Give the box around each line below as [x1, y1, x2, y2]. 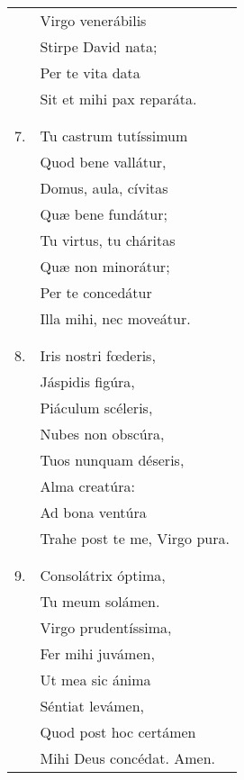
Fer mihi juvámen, [40, 643, 155, 664]
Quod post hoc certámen [40, 721, 196, 742]
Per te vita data [40, 62, 140, 83]
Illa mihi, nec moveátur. [40, 308, 191, 329]
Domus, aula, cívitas [40, 177, 168, 198]
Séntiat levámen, [40, 695, 145, 716]
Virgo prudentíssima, [40, 617, 172, 638]
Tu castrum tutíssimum [40, 125, 188, 146]
